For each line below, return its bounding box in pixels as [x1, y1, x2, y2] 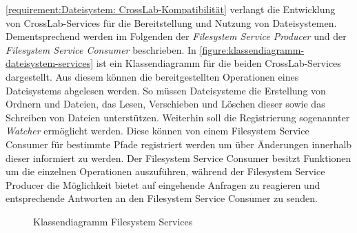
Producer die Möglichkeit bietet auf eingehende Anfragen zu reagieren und [6, 177, 320, 192]
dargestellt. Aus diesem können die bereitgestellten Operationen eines [6, 69, 299, 83]
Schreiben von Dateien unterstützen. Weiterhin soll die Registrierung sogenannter [6, 110, 350, 124]
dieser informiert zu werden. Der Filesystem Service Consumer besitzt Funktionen [6, 150, 351, 165]
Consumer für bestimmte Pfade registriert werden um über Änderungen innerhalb [6, 136, 352, 151]
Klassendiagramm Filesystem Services [33, 214, 193, 228]
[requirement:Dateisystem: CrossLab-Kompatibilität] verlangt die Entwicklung [6, 2, 336, 16]
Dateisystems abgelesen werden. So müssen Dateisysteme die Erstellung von [6, 83, 326, 97]
